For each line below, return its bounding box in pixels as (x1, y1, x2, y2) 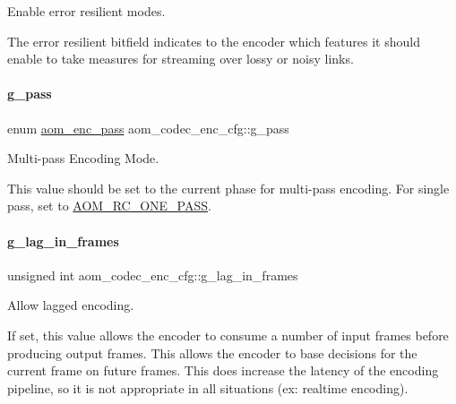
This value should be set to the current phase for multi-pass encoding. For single (7, 178, 450, 197)
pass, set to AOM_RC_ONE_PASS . (7, 196, 211, 215)
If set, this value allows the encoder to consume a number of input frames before (7, 325, 449, 344)
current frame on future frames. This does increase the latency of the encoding (7, 361, 439, 380)
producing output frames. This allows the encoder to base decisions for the (7, 343, 417, 362)
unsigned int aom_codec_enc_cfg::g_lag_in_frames (7, 265, 298, 284)
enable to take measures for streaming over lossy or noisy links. (7, 49, 354, 68)
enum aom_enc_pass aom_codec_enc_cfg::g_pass (7, 118, 289, 137)
